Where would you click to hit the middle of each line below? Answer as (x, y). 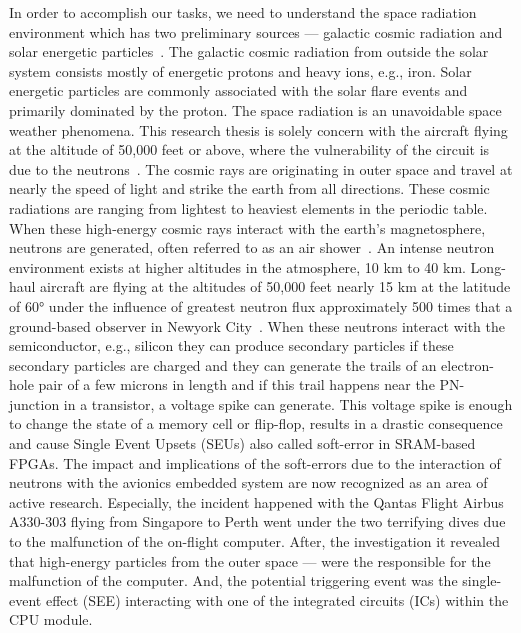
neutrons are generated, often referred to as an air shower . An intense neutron (252, 247)
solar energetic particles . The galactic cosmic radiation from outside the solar (249, 51)
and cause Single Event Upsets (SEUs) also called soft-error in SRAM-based (242, 443)
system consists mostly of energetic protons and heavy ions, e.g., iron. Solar (240, 70)
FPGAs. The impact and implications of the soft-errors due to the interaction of (255, 462)
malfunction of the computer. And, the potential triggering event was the (233, 580)
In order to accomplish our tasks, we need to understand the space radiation (243, 12)
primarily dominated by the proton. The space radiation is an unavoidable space (255, 109)
